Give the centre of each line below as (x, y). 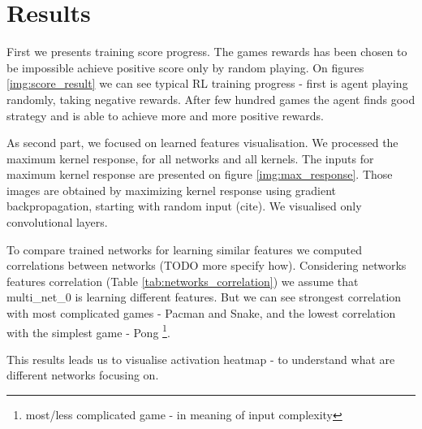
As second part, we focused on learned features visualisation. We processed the (202, 143)
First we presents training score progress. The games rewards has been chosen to (207, 52)
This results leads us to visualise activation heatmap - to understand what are (201, 359)
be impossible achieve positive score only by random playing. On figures (185, 67)
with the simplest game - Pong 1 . (88, 331)
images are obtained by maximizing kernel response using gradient (172, 190)
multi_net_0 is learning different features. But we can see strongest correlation (204, 297)
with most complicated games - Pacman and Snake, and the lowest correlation (201, 313)
